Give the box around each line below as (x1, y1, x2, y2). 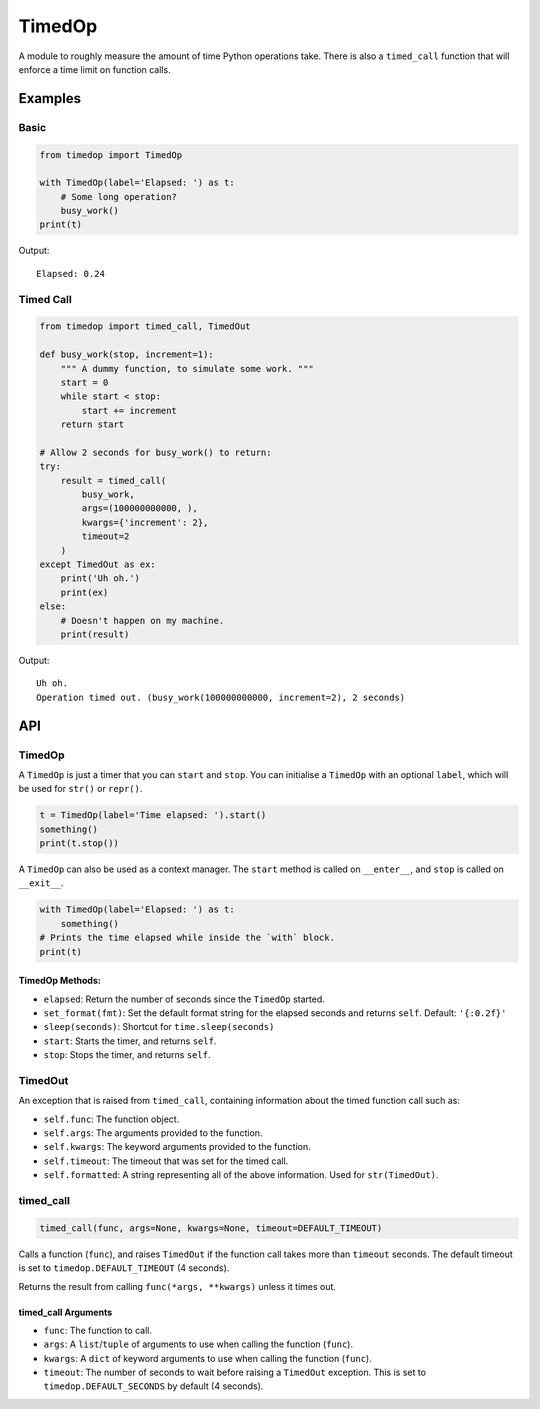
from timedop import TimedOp (39, 149, 183, 160)
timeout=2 (81, 531, 130, 542)
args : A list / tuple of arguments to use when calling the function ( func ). (43, 1338, 354, 1350)
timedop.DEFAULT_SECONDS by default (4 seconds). (43, 1380, 264, 1392)
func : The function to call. (43, 1324, 152, 1336)
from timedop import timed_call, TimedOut (39, 321, 251, 332)
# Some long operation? (60, 191, 177, 202)
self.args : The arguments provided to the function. (43, 1127, 263, 1139)
